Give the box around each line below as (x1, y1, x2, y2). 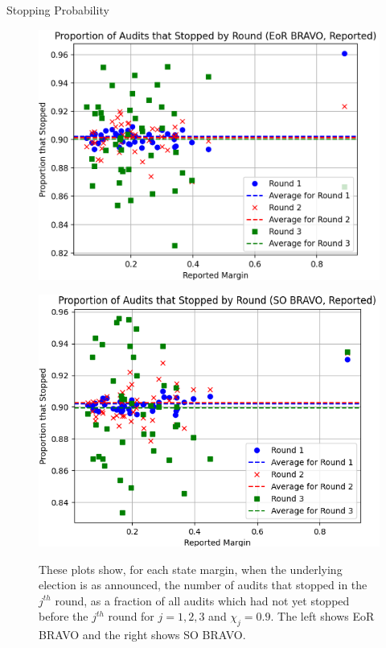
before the (39, 608, 88, 625)
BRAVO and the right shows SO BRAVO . (39, 626, 246, 643)
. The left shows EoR (270, 608, 375, 625)
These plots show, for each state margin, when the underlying (39, 560, 343, 577)
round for (108, 608, 154, 625)
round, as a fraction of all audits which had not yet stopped (55, 592, 350, 609)
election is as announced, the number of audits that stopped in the (39, 576, 368, 593)
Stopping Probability (6, 2, 109, 18)
